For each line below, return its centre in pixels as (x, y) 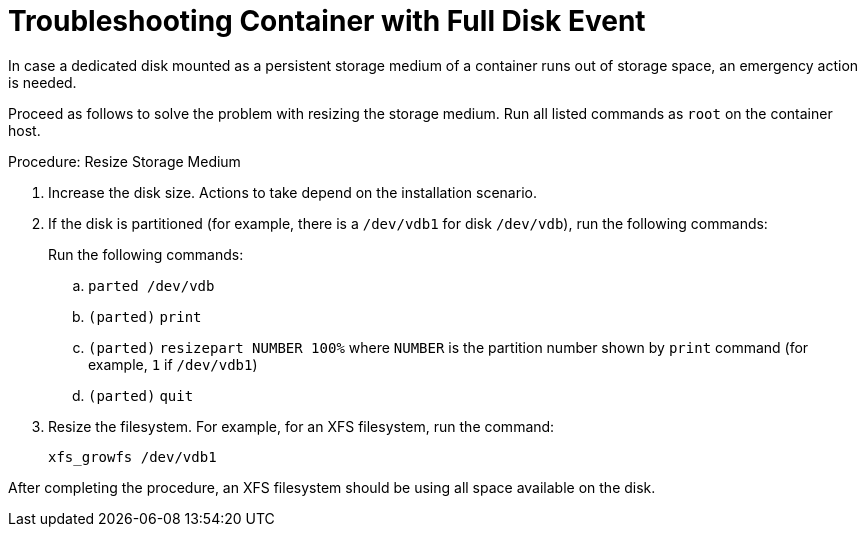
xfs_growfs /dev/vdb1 (132, 456)
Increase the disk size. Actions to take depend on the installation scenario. (292, 192)
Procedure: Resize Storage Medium (124, 161)
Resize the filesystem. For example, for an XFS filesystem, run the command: (301, 426)
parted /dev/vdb (151, 285)
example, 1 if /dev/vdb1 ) (173, 364)
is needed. (42, 82)
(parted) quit (141, 395)
